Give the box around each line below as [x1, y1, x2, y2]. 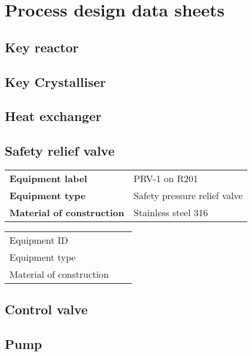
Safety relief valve [5, 142, 115, 160]
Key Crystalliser [5, 72, 106, 90]
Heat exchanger [5, 107, 102, 125]
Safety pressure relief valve [133, 188, 243, 202]
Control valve [5, 300, 88, 318]
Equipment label [9, 171, 88, 185]
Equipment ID [9, 233, 69, 247]
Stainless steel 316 [133, 205, 208, 219]
